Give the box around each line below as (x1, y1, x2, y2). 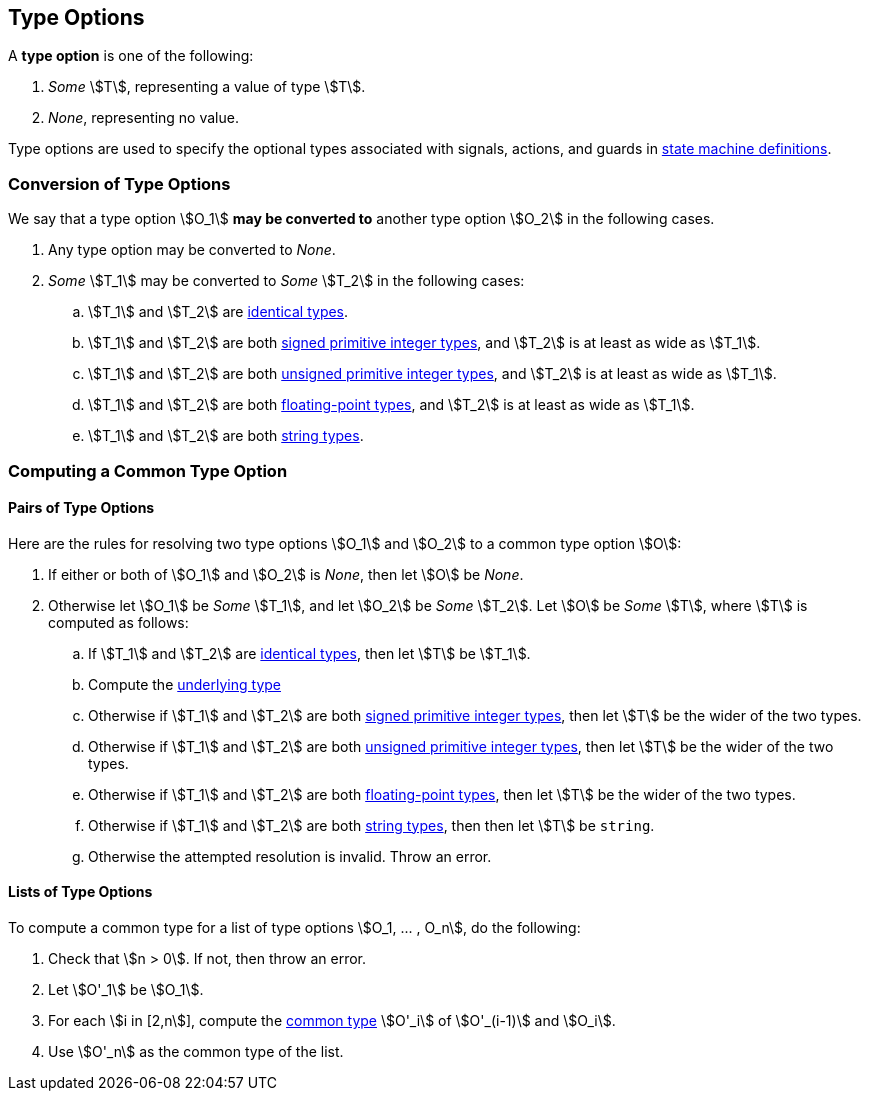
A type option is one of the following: (8, 47, 254, 65)
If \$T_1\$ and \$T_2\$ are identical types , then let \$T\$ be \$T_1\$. (88, 644, 531, 662)
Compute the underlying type (88, 675, 281, 693)
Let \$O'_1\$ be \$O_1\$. (48, 980, 204, 998)
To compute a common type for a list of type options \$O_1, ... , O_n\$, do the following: (8, 918, 581, 936)
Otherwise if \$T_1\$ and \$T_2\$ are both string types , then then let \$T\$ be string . (88, 816, 655, 834)
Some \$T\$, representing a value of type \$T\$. (48, 78, 366, 96)
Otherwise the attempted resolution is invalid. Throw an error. (88, 847, 492, 865)
